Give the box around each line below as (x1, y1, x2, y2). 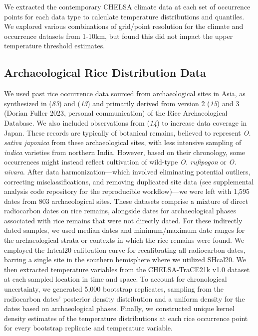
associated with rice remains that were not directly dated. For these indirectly (4, 215, 243, 225)
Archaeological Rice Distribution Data (4, 65, 206, 80)
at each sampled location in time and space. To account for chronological (4, 274, 227, 284)
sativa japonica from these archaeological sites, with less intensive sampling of (4, 137, 242, 148)
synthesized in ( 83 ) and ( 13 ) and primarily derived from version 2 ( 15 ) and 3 (4, 98, 240, 108)
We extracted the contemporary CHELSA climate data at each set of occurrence (4, 1, 251, 11)
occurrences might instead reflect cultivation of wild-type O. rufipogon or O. (4, 157, 237, 167)
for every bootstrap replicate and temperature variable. (4, 323, 173, 333)
